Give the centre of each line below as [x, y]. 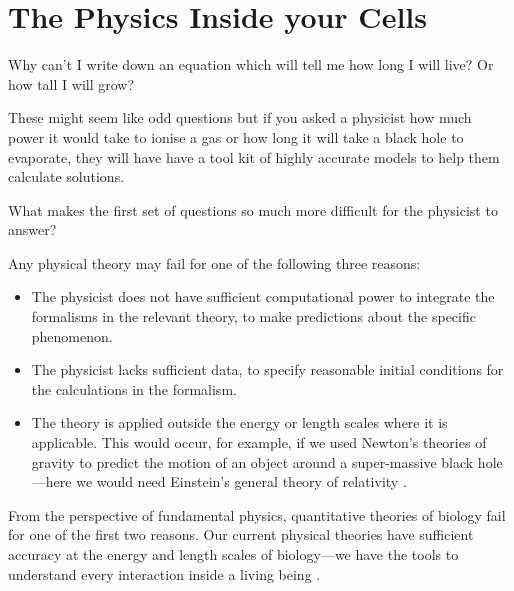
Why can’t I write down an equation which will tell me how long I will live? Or [251, 64]
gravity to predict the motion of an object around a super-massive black [252, 461]
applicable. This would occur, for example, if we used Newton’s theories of [259, 442]
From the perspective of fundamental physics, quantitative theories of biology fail [257, 514]
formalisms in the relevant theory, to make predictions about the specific [253, 316]
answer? [32, 229]
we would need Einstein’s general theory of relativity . [241, 481]
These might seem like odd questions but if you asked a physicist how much [240, 117]
